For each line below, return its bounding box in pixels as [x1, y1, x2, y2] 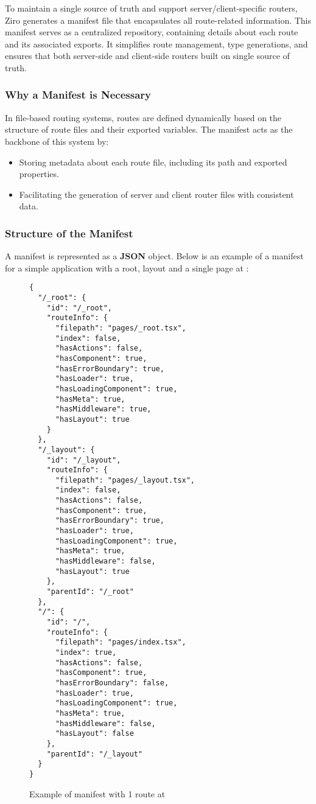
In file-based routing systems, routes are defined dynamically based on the [5, 111, 282, 124]
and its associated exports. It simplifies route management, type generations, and [5, 37, 308, 50]
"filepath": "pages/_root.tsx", [55, 323, 186, 332]
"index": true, [55, 648, 117, 657]
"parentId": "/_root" [46, 587, 134, 596]
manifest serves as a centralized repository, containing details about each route [5, 26, 298, 38]
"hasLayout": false [55, 729, 134, 738]
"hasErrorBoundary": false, [55, 678, 169, 687]
